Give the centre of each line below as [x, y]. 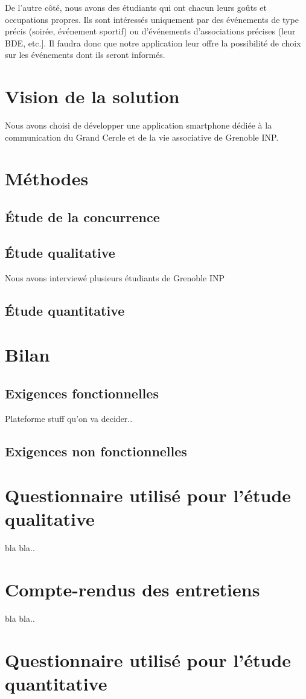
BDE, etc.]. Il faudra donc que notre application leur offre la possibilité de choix [153, 43]
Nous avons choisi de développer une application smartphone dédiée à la [139, 125]
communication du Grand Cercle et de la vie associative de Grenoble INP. [142, 137]
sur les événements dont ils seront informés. [85, 55]
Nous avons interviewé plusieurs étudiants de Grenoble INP [115, 277]
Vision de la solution [92, 96]
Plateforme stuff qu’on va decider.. [69, 418]
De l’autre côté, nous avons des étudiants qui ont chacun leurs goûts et [136, 7]
